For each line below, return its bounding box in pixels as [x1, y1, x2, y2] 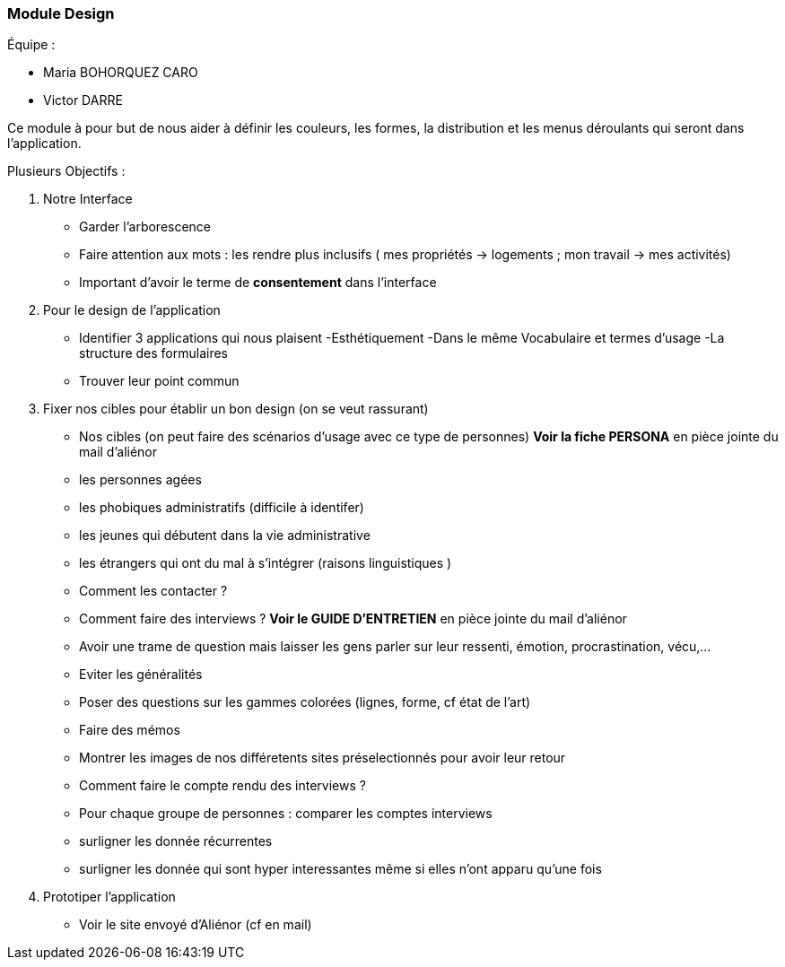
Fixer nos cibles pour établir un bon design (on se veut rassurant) [43, 401, 429, 417]
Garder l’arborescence [79, 219, 212, 235]
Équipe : [7, 37, 56, 53]
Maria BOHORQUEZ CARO [43, 65, 198, 81]
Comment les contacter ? [79, 583, 228, 599]
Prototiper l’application [43, 889, 176, 905]
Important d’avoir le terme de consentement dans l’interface [79, 274, 437, 291]
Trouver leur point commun [79, 373, 240, 389]
